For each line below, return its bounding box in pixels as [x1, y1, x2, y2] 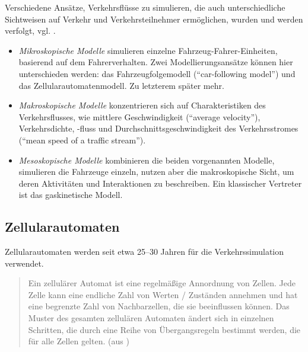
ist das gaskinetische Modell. [18, 188, 123, 201]
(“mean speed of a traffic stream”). [18, 133, 146, 146]
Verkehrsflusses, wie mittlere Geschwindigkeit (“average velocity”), [18, 110, 261, 123]
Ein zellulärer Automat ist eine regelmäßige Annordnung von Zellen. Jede [28, 277, 296, 289]
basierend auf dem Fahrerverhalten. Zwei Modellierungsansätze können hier [18, 56, 293, 68]
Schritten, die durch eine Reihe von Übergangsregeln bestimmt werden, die [28, 323, 301, 335]
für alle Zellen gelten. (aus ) [28, 335, 129, 347]
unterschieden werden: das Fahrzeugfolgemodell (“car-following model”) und [18, 67, 296, 79]
